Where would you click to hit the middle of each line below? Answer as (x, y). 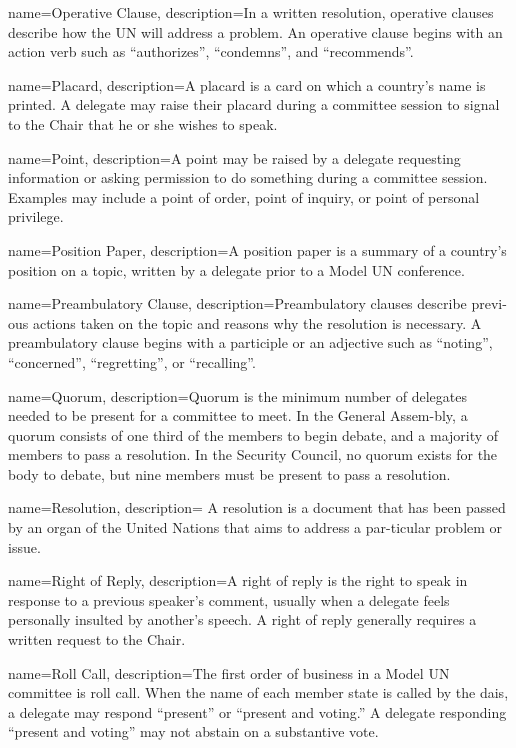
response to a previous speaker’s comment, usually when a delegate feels (229, 599)
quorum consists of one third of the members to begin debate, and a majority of (253, 434)
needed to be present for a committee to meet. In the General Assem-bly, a (238, 415)
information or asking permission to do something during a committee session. (248, 177)
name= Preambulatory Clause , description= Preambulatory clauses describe (237, 303)
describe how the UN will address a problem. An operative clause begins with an (255, 31)
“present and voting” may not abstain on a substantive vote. (193, 731)
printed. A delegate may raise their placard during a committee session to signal (254, 104)
